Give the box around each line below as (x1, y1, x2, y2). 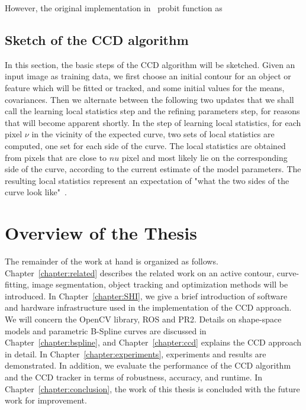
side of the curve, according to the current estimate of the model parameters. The (5, 163, 301, 175)
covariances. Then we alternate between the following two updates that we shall (5, 93, 294, 105)
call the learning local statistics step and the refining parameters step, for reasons (5, 105, 300, 117)
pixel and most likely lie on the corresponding (121, 151, 288, 163)
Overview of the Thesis (5, 221, 197, 245)
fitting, (5, 278, 30, 290)
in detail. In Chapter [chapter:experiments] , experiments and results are (5, 347, 266, 360)
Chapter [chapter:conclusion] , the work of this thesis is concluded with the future (5, 382, 300, 395)
